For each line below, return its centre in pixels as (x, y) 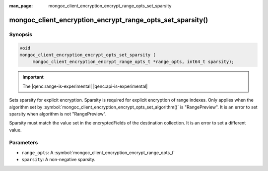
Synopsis (21, 34)
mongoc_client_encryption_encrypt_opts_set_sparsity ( (88, 55)
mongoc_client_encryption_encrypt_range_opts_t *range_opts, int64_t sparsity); (133, 62)
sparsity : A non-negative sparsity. (59, 160)
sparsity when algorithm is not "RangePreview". (58, 114)
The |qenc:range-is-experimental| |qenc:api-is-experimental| (85, 86)
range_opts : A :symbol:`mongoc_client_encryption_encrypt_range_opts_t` (98, 152)
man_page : (21, 6)
